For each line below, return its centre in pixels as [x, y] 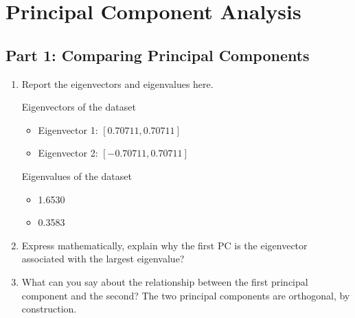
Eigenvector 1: [68, 129]
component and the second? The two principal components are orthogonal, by [186, 295]
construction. [49, 309]
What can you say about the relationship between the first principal [165, 281]
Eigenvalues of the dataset [77, 175]
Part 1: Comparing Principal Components [158, 55]
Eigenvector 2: [68, 153]
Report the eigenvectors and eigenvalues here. [117, 83]
